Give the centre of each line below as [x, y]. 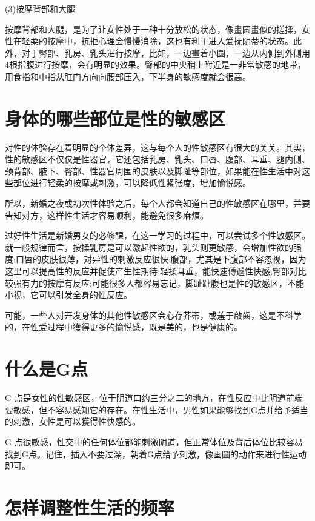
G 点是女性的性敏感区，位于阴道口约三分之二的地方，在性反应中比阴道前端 [154, 398]
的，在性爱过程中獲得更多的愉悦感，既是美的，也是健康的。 [124, 327]
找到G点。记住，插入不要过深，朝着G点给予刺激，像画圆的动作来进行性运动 [156, 453]
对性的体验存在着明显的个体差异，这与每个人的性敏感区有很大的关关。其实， [157, 147]
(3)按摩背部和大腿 [40, 8]
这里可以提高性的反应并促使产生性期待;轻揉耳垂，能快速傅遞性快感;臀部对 [151, 271]
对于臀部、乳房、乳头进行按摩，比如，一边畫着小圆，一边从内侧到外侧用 [166, 52]
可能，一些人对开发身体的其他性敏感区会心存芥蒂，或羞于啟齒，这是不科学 [153, 315]
